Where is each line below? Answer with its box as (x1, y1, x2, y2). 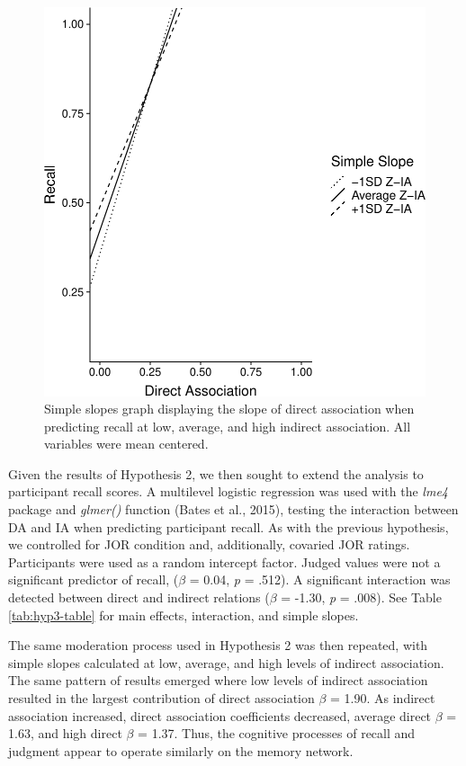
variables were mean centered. (44, 434, 209, 453)
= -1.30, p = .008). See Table (281, 588, 442, 607)
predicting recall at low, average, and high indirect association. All (44, 416, 411, 435)
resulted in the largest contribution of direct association (8, 689, 315, 707)
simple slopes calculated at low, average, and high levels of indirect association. (8, 653, 444, 672)
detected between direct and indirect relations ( (8, 588, 270, 607)
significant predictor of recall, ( (8, 570, 179, 589)
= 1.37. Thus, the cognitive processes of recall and (138, 724, 416, 743)
